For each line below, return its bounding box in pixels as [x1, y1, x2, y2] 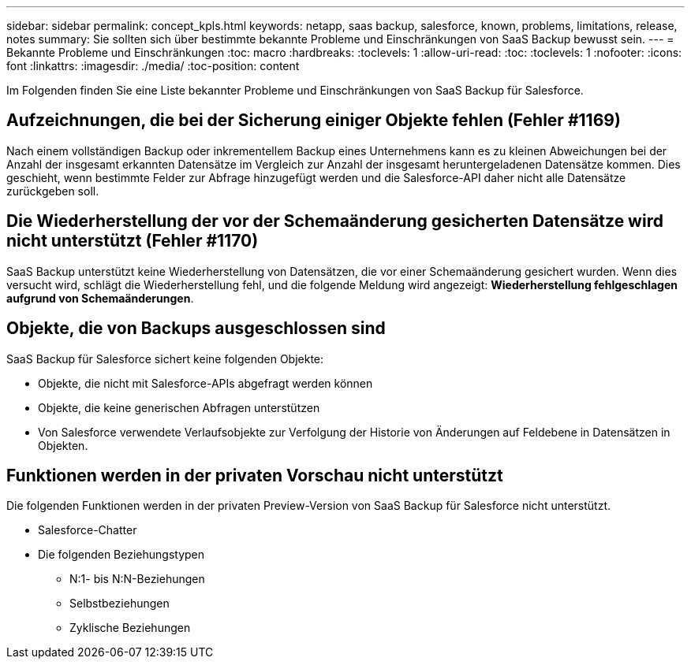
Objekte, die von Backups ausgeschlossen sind [6, 318, 386, 339]
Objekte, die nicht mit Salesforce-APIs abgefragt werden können [38, 376, 373, 390]
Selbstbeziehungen [69, 596, 170, 611]
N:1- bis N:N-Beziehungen [69, 572, 205, 586]
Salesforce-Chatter [38, 523, 137, 537]
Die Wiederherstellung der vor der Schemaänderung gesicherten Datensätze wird [6, 211, 663, 232]
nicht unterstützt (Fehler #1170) [6, 231, 259, 251]
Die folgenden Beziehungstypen [38, 548, 205, 562]
